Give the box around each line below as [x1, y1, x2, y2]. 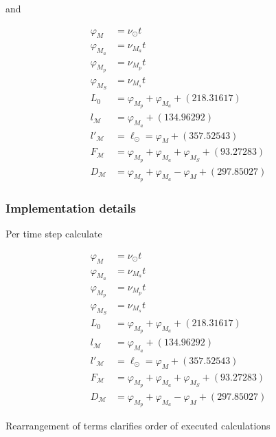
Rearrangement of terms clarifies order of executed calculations [5, 418, 271, 432]
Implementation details [5, 199, 136, 216]
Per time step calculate [5, 226, 102, 241]
